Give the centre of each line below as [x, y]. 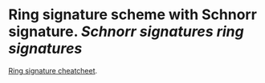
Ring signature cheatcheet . [53, 70]
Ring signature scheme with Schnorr [132, 15]
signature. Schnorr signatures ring [126, 32]
